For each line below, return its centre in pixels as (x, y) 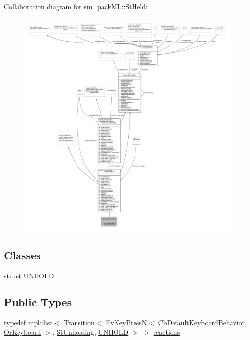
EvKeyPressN (126, 322)
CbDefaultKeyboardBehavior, (202, 322)
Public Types (38, 302)
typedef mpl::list (28, 322)
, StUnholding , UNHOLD (90, 332)
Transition (79, 322)
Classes (22, 255)
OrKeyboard (23, 332)
